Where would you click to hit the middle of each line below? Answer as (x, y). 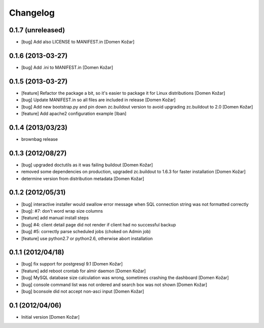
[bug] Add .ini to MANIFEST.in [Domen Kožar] (67, 67)
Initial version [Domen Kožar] (51, 317)
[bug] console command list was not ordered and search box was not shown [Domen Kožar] (114, 284)
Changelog (32, 13)
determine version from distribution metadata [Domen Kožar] (83, 178)
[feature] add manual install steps (55, 218)
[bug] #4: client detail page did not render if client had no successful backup (99, 224)
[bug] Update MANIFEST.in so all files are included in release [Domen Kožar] (99, 100)
